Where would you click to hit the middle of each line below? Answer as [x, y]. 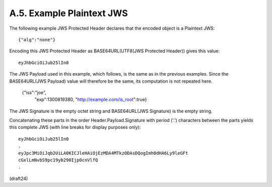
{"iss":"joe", [34, 92]
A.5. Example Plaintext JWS [69, 13]
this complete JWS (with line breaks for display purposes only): [75, 127]
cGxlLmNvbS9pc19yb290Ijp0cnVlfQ [58, 160]
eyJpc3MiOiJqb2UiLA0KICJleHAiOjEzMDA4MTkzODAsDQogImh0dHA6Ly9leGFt [103, 153]
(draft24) [19, 178]
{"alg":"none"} [37, 40]
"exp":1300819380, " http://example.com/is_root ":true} [91, 100]
